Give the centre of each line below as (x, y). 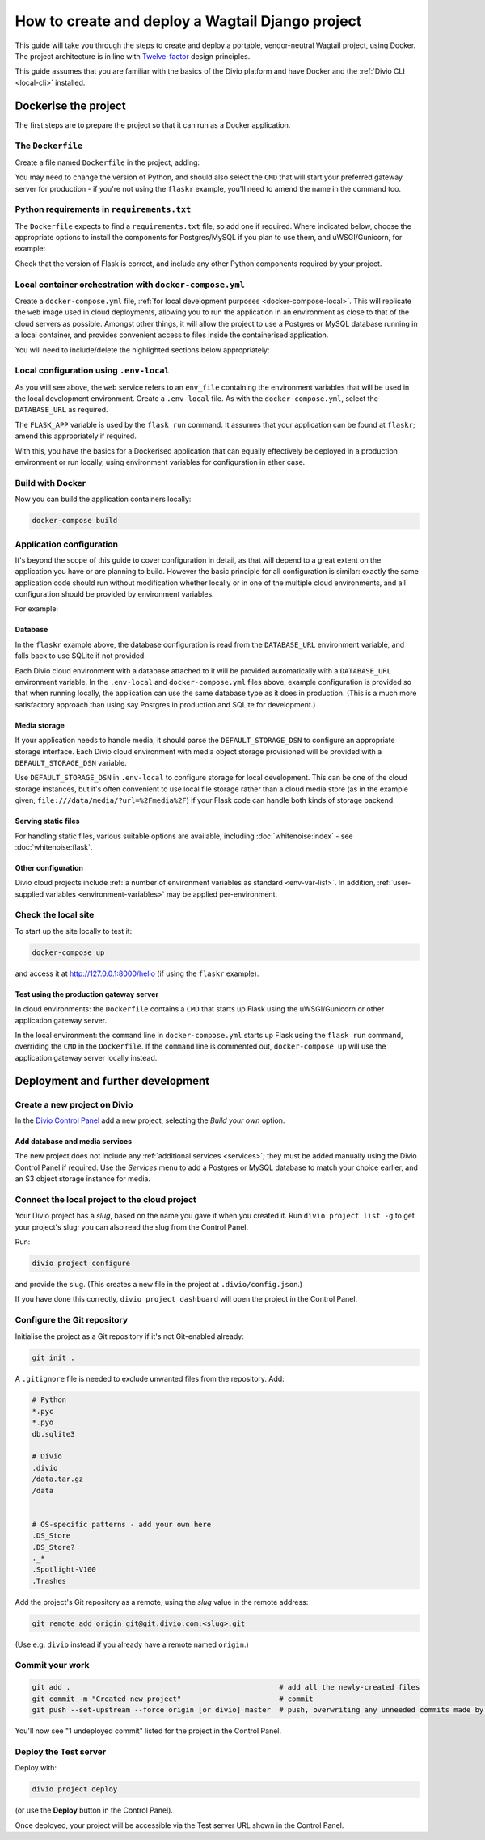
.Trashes (49, 1581)
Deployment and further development (112, 1080)
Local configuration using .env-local (92, 370)
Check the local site (55, 915)
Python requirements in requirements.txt (103, 209)
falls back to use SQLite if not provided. (81, 656)
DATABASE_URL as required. (61, 410)
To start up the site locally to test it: (74, 931)
